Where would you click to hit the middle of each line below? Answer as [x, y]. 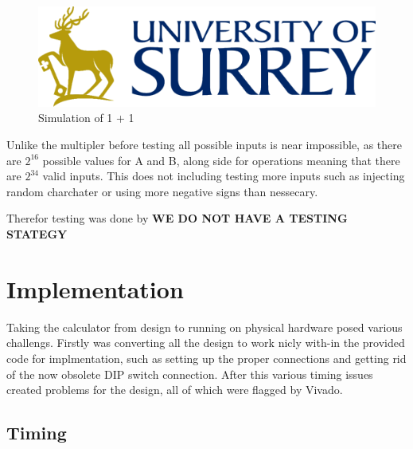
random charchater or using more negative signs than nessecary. [162, 191]
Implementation [95, 288]
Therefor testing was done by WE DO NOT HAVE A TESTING [177, 218]
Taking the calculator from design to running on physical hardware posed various [205, 327]
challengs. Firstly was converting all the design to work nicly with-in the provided [206, 343]
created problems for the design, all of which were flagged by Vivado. [175, 390]
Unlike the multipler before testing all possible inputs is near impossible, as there [204, 145]
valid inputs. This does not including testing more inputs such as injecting [224, 176]
